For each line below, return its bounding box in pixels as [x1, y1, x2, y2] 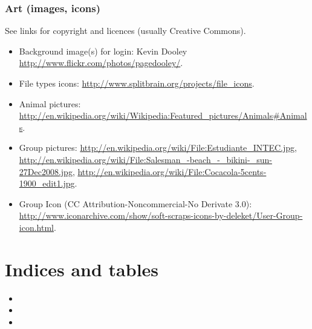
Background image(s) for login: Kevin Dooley [19, 44, 187, 57]
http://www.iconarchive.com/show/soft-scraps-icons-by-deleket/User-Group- [19, 209, 303, 222]
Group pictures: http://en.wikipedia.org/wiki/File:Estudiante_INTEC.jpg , [19, 141, 297, 154]
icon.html [19, 221, 54, 233]
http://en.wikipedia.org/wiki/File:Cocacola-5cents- [77, 165, 267, 178]
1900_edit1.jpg [19, 177, 75, 190]
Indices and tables [5, 256, 159, 281]
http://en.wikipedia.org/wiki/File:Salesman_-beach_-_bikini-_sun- [19, 153, 272, 165]
